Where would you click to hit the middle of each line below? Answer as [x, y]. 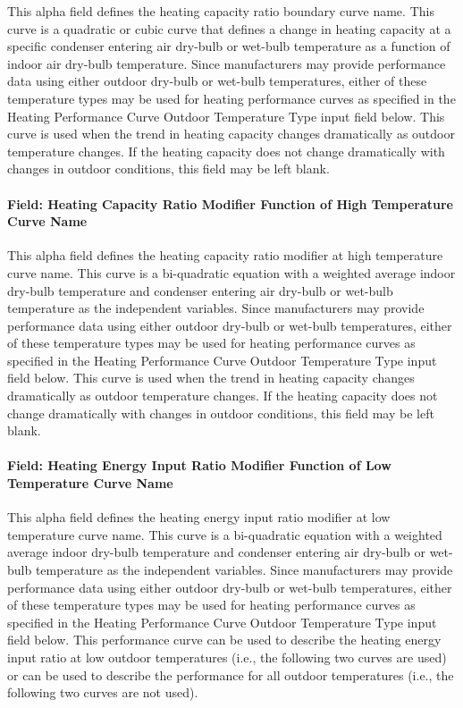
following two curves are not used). [103, 692]
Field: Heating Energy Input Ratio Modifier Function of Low [199, 465]
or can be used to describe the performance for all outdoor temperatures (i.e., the [231, 674]
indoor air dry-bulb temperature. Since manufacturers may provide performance [227, 63]
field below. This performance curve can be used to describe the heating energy [224, 640]
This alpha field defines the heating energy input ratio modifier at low [199, 517]
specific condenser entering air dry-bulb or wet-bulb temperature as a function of [229, 46]
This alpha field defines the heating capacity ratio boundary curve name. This [221, 11]
